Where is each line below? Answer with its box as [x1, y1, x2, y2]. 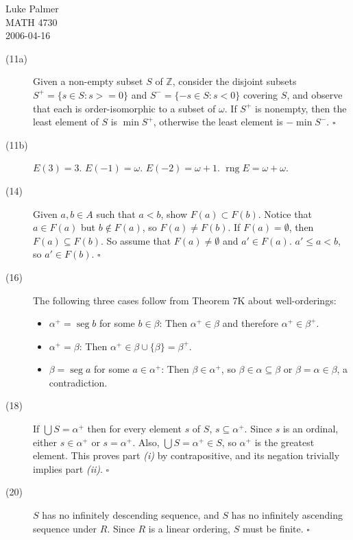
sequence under [33, 521, 97, 535]
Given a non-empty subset [33, 74, 143, 88]
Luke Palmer [5, 1, 59, 15]
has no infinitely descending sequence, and [42, 508, 219, 522]
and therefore [222, 316, 279, 330]
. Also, [132, 434, 160, 449]
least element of [33, 114, 99, 129]
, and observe [287, 87, 343, 101]
